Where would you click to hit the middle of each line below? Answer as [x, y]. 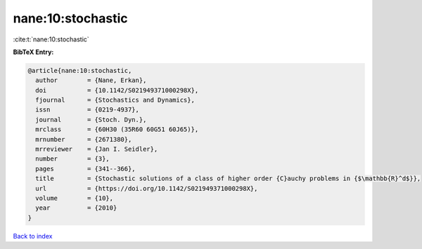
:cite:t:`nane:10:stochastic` [51, 39]
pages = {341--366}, [86, 169]
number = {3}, [73, 159]
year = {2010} [76, 208]
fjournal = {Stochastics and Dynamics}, [115, 100]
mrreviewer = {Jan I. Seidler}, [97, 149]
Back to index [33, 236]
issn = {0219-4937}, [88, 110]
